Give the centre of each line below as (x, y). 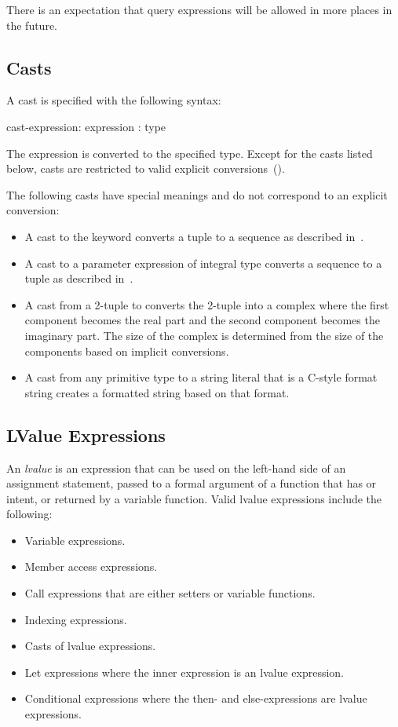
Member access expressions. (91, 566)
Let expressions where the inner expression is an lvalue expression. (184, 672)
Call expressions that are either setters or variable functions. (170, 593)
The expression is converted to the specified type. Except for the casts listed (190, 153)
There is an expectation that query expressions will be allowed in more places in (199, 9)
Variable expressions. (75, 540)
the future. (32, 25)
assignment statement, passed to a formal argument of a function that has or (192, 483)
